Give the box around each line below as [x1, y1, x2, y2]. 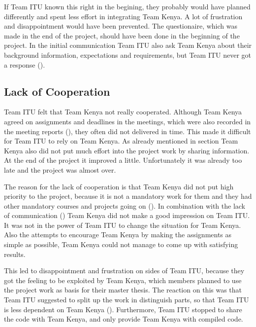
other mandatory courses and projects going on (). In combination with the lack [4, 200, 246, 211]
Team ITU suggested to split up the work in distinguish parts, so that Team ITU [4, 294, 249, 305]
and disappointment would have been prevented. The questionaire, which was [4, 21, 237, 31]
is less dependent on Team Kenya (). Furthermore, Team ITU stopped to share [4, 304, 242, 314]
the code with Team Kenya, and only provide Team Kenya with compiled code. [4, 314, 243, 324]
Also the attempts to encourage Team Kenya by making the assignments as [4, 229, 232, 240]
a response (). [4, 59, 45, 70]
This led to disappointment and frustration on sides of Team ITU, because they [4, 265, 245, 276]
